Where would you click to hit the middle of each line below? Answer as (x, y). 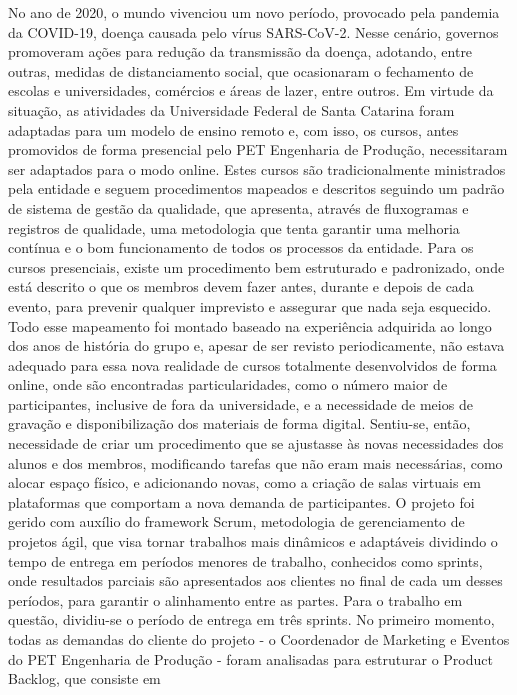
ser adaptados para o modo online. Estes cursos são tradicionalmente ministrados (257, 168)
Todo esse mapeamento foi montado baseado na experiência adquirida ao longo (250, 325)
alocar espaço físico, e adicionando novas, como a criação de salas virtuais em (245, 482)
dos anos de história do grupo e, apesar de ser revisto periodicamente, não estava (256, 345)
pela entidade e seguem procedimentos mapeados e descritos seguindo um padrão (256, 188)
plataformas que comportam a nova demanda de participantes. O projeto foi (241, 501)
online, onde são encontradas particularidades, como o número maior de (228, 384)
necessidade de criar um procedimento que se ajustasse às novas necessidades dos (256, 443)
